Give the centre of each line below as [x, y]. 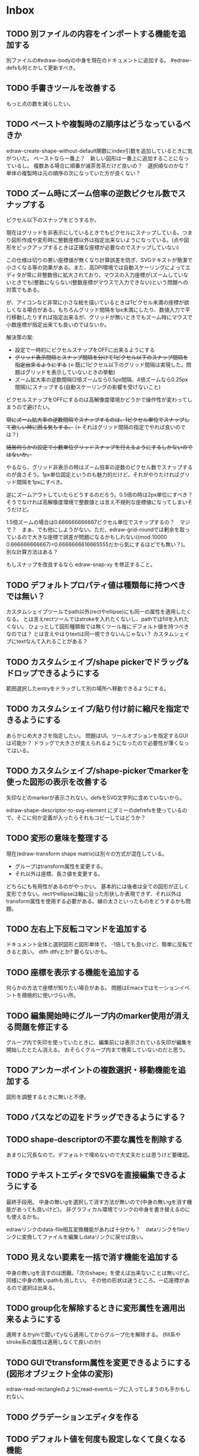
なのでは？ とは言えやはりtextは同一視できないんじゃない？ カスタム [90, 634]
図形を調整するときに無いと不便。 [48, 1097]
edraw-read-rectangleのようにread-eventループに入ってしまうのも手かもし [98, 1389]
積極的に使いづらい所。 [50, 995]
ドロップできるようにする [53, 673]
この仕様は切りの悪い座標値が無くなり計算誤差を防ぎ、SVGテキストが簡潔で [99, 260]
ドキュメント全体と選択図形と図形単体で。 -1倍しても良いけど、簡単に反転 [97, 945]
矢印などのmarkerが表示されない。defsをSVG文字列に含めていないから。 [96, 797]
